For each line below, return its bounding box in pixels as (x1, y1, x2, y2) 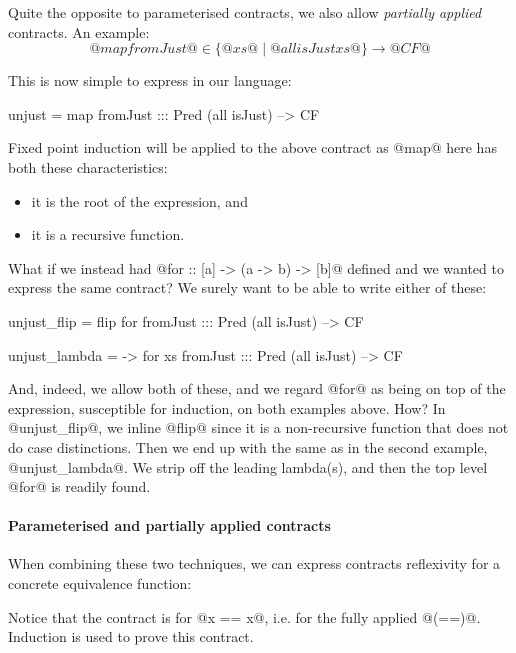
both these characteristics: (8, 156, 168, 177)
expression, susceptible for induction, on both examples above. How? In (8, 397, 446, 418)
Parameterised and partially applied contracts (8, 515, 331, 536)
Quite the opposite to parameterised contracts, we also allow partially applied (8, 2, 482, 22)
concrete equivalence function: (8, 573, 192, 594)
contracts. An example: (8, 21, 150, 42)
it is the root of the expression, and (31, 190, 248, 211)
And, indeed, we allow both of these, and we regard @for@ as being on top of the (8, 378, 506, 399)
